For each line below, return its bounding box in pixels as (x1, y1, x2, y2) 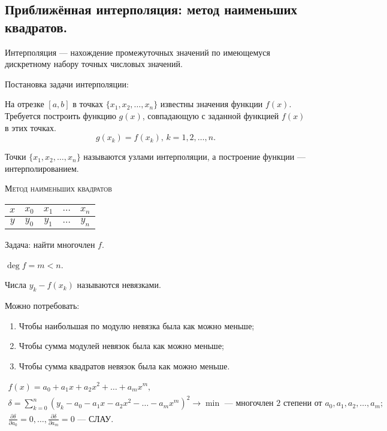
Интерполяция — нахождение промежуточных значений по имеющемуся (5, 45, 271, 58)
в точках (72, 98, 104, 110)
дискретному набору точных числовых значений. (5, 57, 183, 70)
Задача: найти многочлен (5, 238, 95, 251)
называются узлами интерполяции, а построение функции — (83, 150, 306, 163)
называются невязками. (77, 278, 161, 291)
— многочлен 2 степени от (224, 399, 322, 408)
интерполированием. (5, 162, 79, 174)
